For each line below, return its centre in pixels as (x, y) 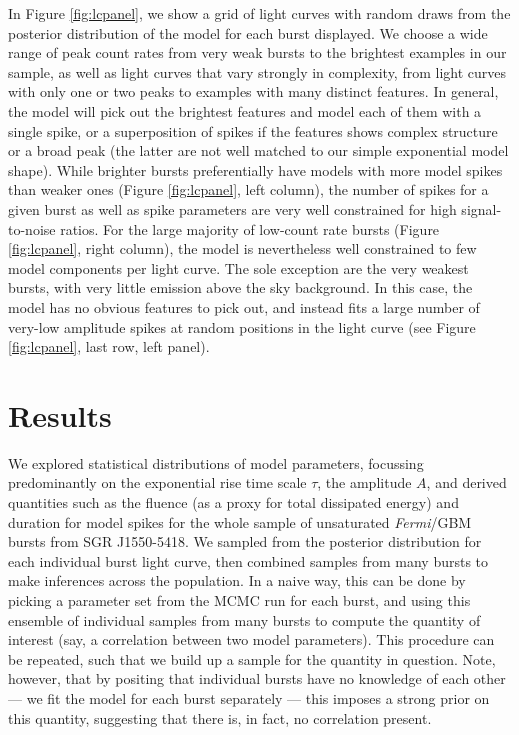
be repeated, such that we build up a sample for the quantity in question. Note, (252, 658)
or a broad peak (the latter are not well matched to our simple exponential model (258, 150)
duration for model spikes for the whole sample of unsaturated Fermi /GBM (240, 521)
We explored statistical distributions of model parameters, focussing (216, 462)
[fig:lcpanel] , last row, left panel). (109, 346)
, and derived (466, 482)
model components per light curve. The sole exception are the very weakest (238, 267)
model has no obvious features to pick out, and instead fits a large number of (244, 306)
